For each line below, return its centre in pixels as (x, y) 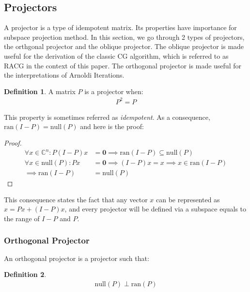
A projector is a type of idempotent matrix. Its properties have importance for (120, 27)
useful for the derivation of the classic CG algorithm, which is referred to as (116, 56)
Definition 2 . (25, 274)
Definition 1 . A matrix (40, 91)
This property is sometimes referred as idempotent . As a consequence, (107, 117)
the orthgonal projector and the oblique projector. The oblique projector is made (124, 46)
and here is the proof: (112, 126)
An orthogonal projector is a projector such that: (77, 258)
